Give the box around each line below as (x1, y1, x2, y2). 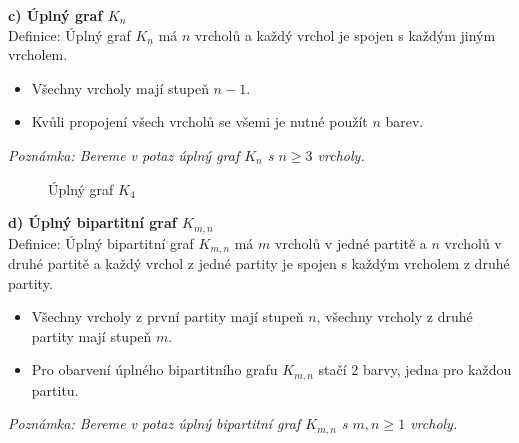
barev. (385, 111, 424, 132)
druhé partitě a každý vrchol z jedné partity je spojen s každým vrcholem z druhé (8, 253, 510, 274)
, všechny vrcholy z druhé (316, 306, 473, 327)
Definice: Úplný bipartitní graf (8, 232, 194, 253)
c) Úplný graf (8, 5, 103, 25)
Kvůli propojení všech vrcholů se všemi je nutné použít (31, 111, 368, 132)
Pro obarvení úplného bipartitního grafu (31, 359, 278, 380)
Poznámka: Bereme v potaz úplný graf (8, 144, 240, 165)
